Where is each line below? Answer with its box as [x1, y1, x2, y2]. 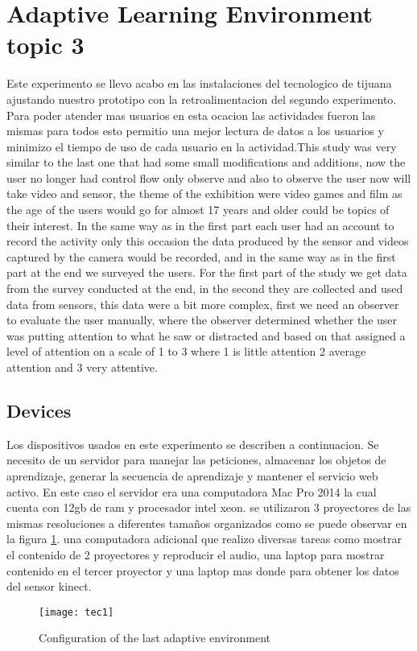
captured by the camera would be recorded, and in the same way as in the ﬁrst [6, 248, 396, 265]
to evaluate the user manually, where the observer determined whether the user [6, 311, 398, 328]
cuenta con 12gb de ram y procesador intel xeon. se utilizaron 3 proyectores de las [6, 499, 411, 516]
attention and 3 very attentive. [6, 359, 158, 375]
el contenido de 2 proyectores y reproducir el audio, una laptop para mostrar [6, 546, 385, 562]
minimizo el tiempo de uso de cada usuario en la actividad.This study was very [6, 138, 397, 155]
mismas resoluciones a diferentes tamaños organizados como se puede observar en [6, 514, 407, 531]
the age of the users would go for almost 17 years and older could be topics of [6, 201, 390, 218]
